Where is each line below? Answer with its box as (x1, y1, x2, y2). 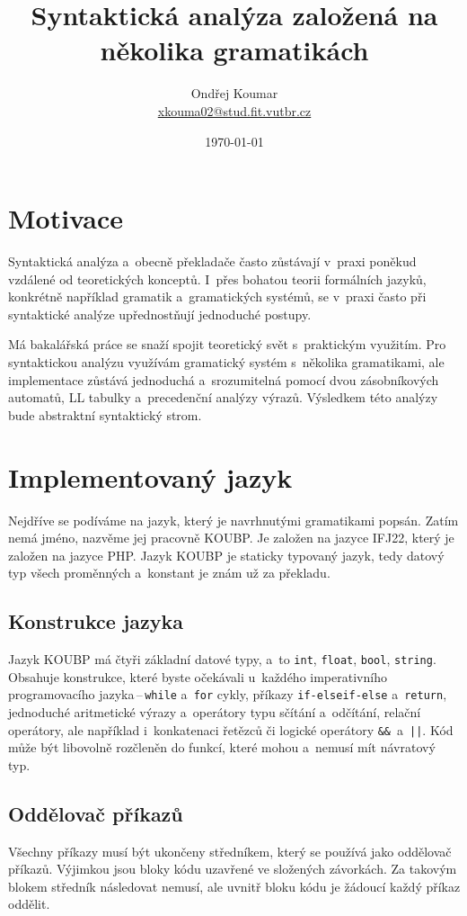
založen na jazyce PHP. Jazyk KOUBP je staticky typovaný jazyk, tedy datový (8, 545, 445, 564)
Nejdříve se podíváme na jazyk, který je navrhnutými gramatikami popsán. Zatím (8, 510, 459, 529)
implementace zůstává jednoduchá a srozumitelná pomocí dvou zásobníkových (8, 370, 439, 389)
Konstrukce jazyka (8, 607, 184, 635)
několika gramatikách (100, 31, 369, 68)
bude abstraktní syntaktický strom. (8, 405, 202, 424)
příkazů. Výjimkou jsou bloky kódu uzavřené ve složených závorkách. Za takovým (8, 859, 457, 878)
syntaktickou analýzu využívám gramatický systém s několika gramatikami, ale (8, 353, 445, 371)
